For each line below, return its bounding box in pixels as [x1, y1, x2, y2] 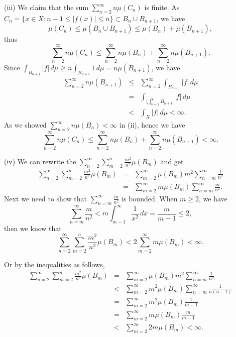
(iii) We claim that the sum [4, 2, 89, 12]
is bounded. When [122, 193, 178, 203]
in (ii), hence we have [119, 120, 185, 130]
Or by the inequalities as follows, [4, 259, 105, 269]
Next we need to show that [4, 193, 87, 203]
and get [160, 156, 184, 166]
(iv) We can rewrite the [4, 156, 76, 166]
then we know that [4, 223, 62, 234]
